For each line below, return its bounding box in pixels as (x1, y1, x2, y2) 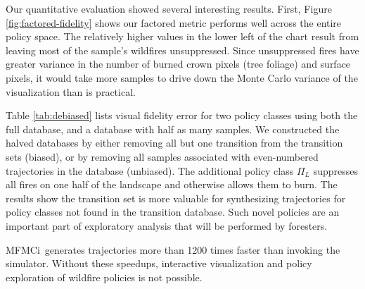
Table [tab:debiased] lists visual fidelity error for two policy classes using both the (6, 108, 358, 123)
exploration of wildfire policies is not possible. (6, 269, 203, 284)
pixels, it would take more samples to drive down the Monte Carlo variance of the (6, 70, 358, 85)
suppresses (313, 163, 358, 178)
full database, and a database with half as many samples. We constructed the (6, 121, 340, 136)
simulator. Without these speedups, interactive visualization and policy (6, 256, 312, 271)
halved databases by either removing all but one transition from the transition (6, 135, 343, 150)
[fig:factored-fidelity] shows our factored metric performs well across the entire (6, 15, 342, 30)
